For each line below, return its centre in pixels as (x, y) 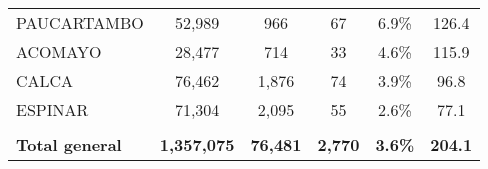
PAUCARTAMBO (80, 22)
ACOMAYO (59, 51)
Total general (69, 144)
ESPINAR (52, 109)
